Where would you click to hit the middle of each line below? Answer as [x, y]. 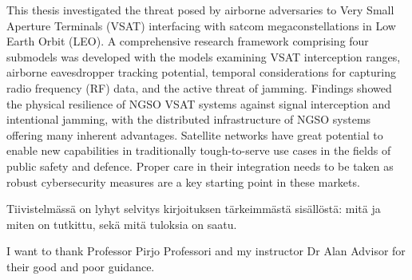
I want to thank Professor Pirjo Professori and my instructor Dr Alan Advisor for [206, 251]
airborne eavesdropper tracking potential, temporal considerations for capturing [201, 72]
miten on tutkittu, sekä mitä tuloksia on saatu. [122, 224]
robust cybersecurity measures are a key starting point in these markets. [183, 181]
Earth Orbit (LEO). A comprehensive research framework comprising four [188, 41]
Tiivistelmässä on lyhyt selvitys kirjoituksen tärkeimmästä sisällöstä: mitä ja [194, 209]
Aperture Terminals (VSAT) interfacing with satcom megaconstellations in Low [201, 25]
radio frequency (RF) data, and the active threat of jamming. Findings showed [199, 87]
